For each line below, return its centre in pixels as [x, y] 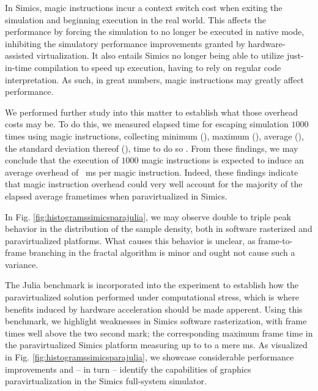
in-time [18, 67]
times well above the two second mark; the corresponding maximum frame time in [159, 333]
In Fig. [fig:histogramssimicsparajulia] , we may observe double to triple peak [148, 216]
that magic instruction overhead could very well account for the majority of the [154, 184]
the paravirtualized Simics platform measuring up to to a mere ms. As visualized [156, 345]
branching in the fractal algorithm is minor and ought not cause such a [162, 252]
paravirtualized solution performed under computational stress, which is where [152, 297]
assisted [19, 55]
